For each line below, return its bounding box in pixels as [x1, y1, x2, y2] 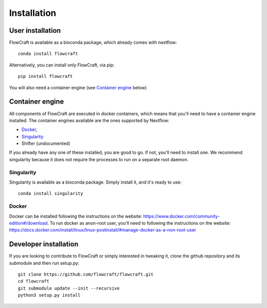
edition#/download [9, 220, 48, 226]
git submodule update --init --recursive [18, 285, 120, 291]
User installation [9, 26, 61, 35]
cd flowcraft [18, 278, 49, 284]
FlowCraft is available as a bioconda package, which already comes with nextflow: [9, 40, 178, 46]
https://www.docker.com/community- [143, 213, 220, 219]
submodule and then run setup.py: [9, 260, 80, 266]
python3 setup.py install [18, 293, 81, 298]
